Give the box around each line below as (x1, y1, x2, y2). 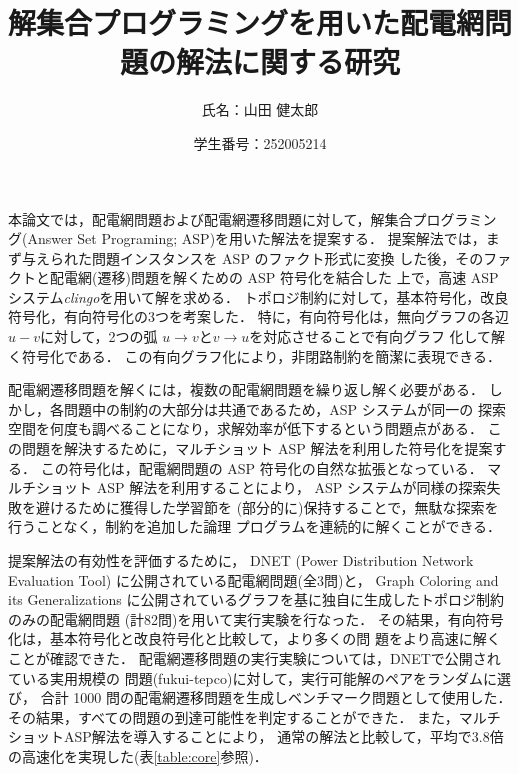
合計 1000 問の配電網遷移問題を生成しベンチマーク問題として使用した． (40, 687, 512, 708)
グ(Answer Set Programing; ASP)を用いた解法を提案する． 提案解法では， (8, 228, 486, 249)
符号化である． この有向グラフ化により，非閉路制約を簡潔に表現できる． (21, 345, 501, 366)
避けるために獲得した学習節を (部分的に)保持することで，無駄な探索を (35, 496, 499, 517)
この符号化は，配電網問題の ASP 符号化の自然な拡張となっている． (40, 457, 483, 478)
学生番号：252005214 (193, 132, 327, 153)
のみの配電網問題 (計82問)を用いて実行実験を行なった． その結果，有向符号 (8, 608, 504, 629)
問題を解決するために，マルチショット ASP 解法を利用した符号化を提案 (21, 438, 493, 459)
